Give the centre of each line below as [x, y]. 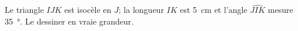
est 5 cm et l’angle [214, 10]
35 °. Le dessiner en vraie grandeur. [69, 21]
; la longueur [141, 10]
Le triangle [24, 10]
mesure [280, 10]
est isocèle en [88, 10]
